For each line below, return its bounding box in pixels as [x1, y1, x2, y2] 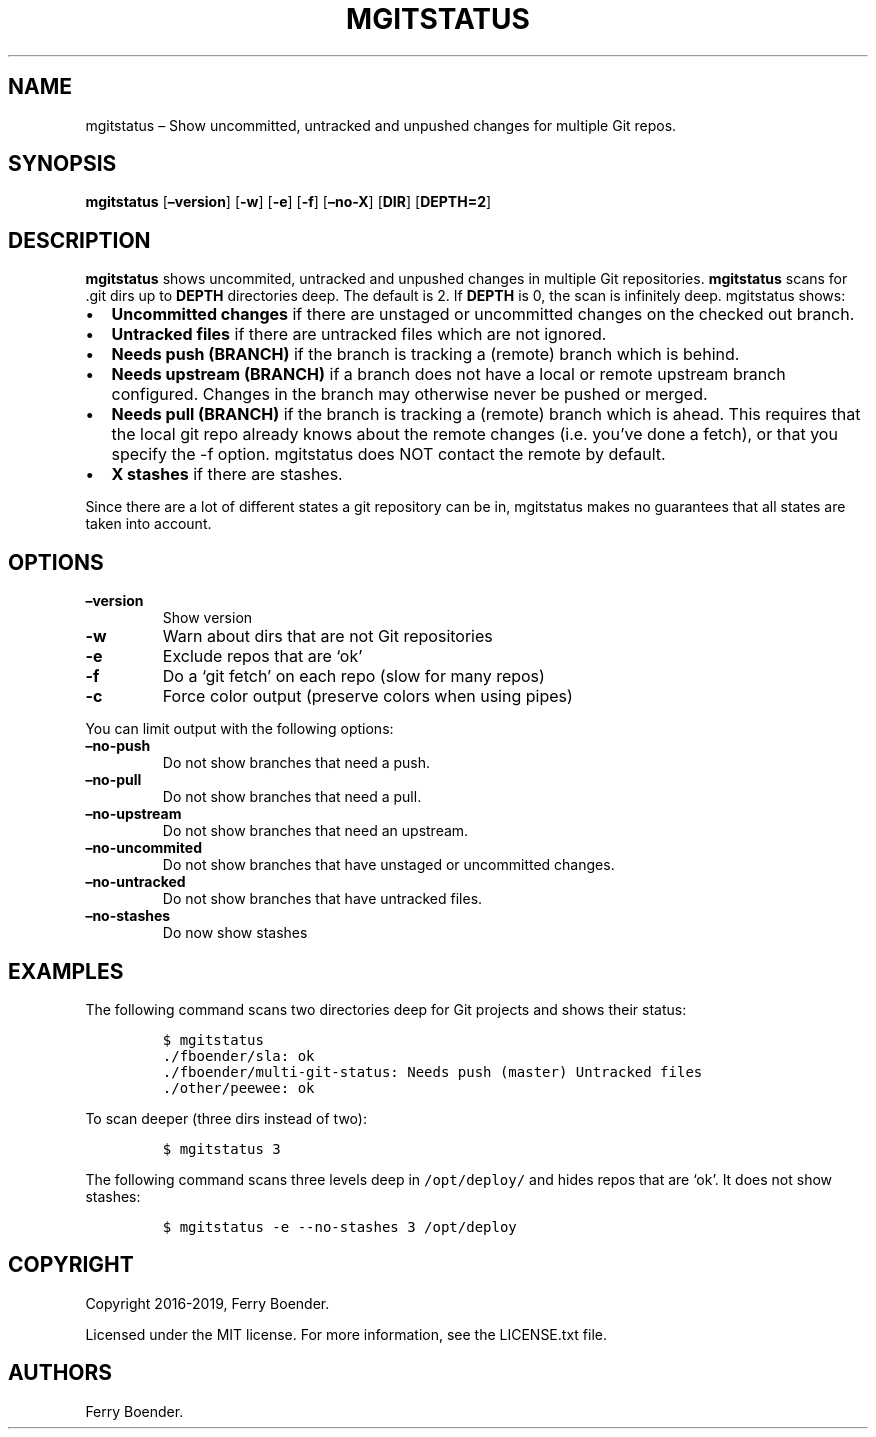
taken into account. [85, 515, 212, 533]
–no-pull [85, 771, 142, 789]
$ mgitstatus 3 [162, 1140, 281, 1157]
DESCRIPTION [8, 227, 151, 253]
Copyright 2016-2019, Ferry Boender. [85, 1294, 330, 1312]
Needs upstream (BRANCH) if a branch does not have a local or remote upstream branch [111, 364, 786, 385]
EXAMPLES [8, 958, 124, 984]
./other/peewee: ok [162, 1079, 315, 1096]
